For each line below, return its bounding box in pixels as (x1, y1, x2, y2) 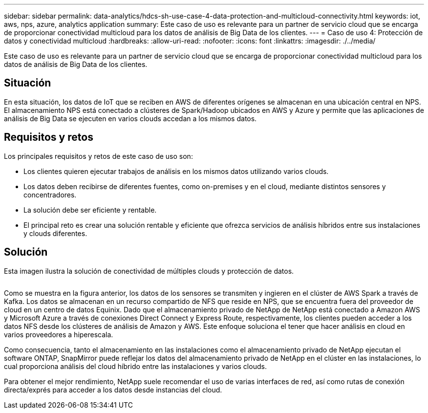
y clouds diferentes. (23, 229, 87, 238)
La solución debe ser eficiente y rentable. (23, 205, 157, 214)
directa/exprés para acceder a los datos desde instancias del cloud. (4, 385, 222, 394)
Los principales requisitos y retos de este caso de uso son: (4, 152, 193, 160)
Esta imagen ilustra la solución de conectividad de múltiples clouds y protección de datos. (4, 266, 294, 275)
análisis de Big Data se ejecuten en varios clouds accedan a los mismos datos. (4, 114, 257, 123)
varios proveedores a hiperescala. (4, 330, 113, 339)
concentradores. (23, 190, 77, 199)
